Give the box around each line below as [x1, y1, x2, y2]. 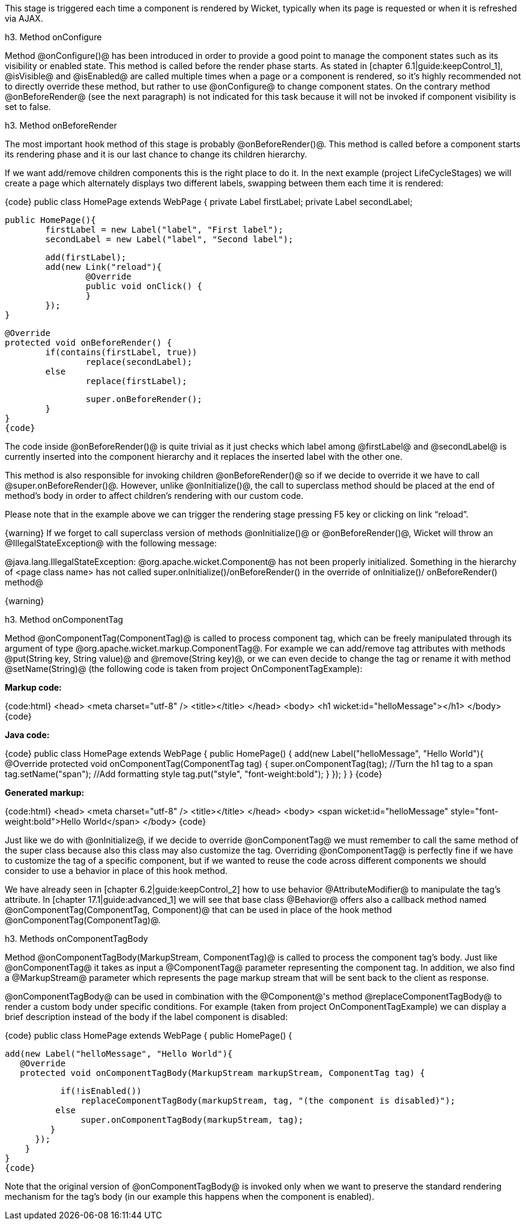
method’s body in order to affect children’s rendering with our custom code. [5, 490, 304, 501]
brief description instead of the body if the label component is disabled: [5, 1012, 288, 1022]
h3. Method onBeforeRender [5, 120, 117, 130]
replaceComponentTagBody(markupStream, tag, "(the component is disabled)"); [80, 1096, 456, 1105]
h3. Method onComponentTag [5, 614, 123, 625]
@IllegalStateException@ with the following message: [5, 538, 217, 548]
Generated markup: [5, 787, 85, 798]
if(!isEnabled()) [60, 1086, 142, 1096]
